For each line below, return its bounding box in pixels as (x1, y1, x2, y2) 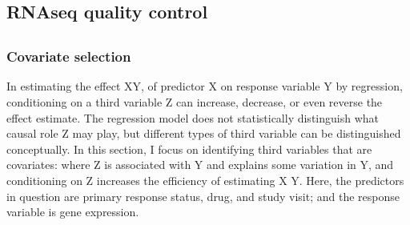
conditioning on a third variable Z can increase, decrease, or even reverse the (6, 94, 383, 110)
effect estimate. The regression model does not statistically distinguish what (6, 109, 379, 126)
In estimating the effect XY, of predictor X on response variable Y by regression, (6, 78, 403, 94)
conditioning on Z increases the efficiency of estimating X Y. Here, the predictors (6, 172, 404, 189)
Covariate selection (6, 46, 131, 66)
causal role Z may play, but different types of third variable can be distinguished (6, 125, 401, 142)
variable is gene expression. (6, 203, 139, 220)
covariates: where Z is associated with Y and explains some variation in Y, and (6, 156, 394, 173)
